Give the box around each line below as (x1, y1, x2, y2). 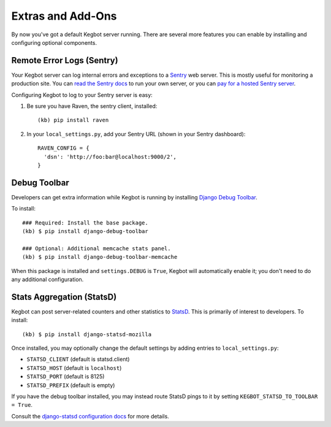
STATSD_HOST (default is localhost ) (26, 364, 122, 371)
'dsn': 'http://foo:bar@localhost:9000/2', (44, 153, 177, 160)
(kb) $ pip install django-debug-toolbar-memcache (22, 253, 178, 261)
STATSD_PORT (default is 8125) (26, 373, 105, 380)
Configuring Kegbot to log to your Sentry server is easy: (11, 91, 153, 98)
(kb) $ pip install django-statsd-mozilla (22, 331, 152, 337)
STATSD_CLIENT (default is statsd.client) (26, 356, 130, 363)
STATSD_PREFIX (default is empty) (26, 381, 115, 389)
